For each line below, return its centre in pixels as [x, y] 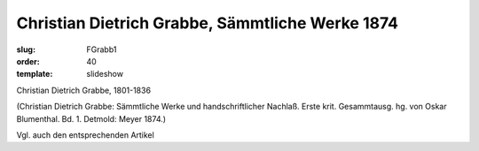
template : [35, 74]
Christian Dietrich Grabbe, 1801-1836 [83, 90]
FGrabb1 [102, 49]
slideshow [105, 74]
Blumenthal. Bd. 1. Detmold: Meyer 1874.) [91, 118]
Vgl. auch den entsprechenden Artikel [85, 135]
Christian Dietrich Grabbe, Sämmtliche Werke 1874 [208, 23]
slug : [26, 49]
